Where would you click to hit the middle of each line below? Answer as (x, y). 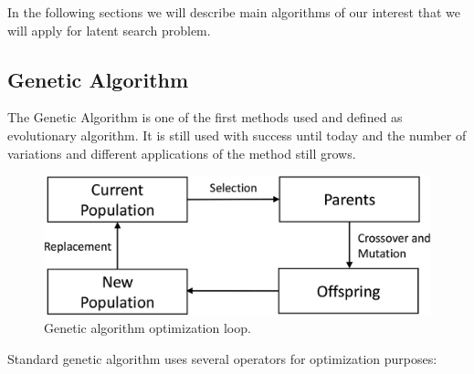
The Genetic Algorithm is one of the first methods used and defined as (205, 117)
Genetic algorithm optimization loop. (147, 328)
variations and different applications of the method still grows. (182, 153)
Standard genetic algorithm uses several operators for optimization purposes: (222, 358)
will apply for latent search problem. (109, 30)
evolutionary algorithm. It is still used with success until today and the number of (237, 135)
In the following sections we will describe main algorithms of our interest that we (234, 12)
